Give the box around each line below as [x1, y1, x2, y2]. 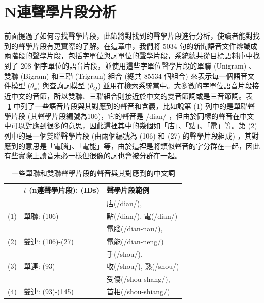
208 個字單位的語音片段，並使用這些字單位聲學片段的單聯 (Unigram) [20, 60, 247, 71]
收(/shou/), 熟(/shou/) [106, 261, 179, 272]
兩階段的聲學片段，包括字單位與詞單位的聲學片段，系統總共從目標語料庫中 [4, 50, 253, 61]
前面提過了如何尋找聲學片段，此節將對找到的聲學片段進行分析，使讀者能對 [4, 30, 253, 41]
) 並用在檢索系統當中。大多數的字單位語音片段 [97, 80, 252, 91]
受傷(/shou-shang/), [106, 274, 170, 284]
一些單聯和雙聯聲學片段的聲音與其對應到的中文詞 [11, 167, 175, 178]
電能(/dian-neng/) [106, 235, 164, 246]
